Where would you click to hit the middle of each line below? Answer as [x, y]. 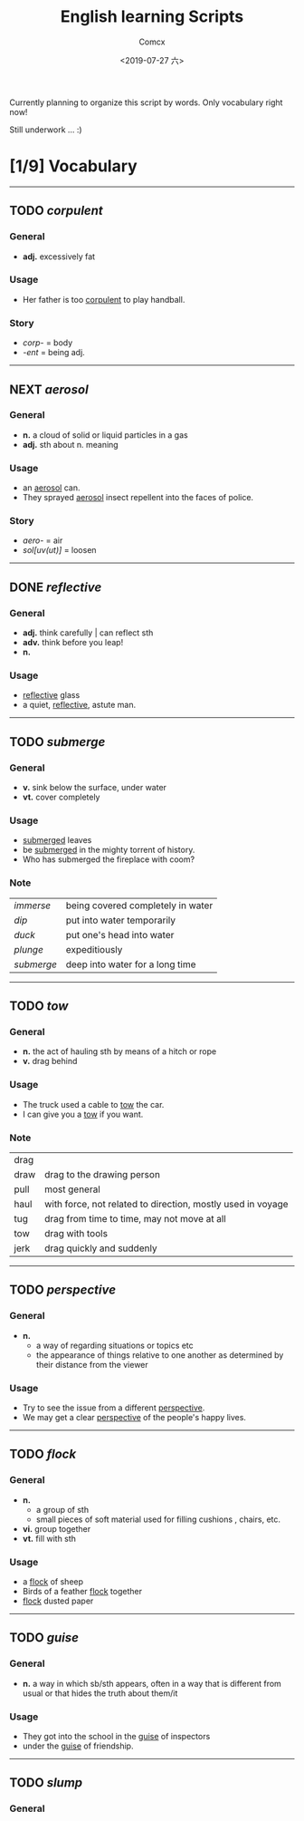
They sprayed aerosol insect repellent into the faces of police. [138, 498]
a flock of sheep [53, 1581]
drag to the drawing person [102, 1174]
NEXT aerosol [49, 389]
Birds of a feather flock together [82, 1591]
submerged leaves [57, 840]
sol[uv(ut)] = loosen [59, 550]
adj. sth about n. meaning [71, 444]
